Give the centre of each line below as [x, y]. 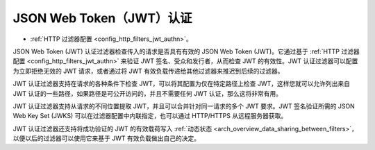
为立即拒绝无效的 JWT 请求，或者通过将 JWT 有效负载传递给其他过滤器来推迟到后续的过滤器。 [148, 71]
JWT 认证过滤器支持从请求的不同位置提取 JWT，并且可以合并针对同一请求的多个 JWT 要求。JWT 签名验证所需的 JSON [184, 106]
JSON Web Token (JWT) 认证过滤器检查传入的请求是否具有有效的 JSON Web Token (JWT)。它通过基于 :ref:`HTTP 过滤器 [186, 51]
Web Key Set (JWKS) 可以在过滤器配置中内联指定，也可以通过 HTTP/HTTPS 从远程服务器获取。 [150, 116]
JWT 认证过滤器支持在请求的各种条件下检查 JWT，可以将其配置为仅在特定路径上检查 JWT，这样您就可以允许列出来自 [182, 84]
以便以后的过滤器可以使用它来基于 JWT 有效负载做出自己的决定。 [107, 138]
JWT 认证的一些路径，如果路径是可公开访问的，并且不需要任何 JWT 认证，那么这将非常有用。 [148, 93]
